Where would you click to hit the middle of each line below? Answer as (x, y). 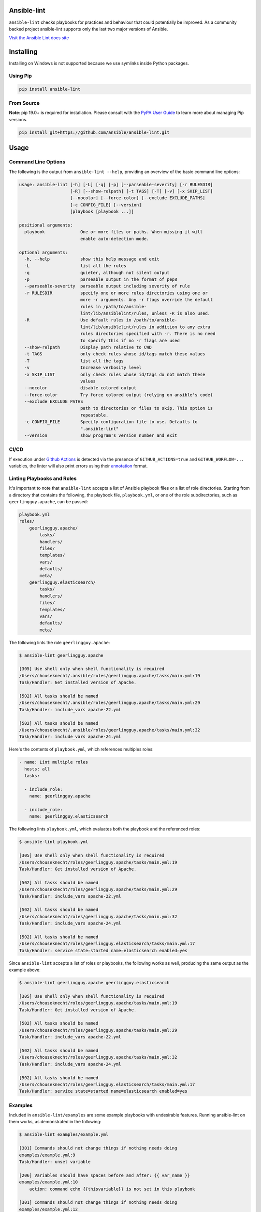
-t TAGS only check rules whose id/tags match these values (115, 354)
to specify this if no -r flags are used (130, 340)
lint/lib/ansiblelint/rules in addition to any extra (145, 327)
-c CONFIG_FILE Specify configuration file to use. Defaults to (111, 422)
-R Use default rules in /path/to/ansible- (101, 320)
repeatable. (94, 415)
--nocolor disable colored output (80, 388)
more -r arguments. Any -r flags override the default (146, 300)
